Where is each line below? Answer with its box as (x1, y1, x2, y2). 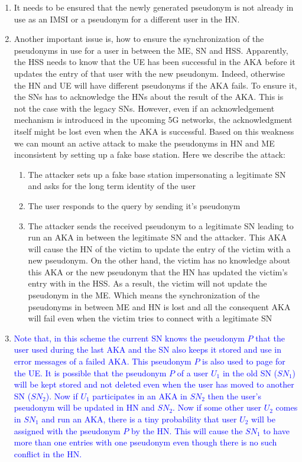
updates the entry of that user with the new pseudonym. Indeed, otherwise (14, 67, 285, 79)
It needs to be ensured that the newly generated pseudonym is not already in (14, 1, 294, 13)
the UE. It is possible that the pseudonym (14, 366, 167, 379)
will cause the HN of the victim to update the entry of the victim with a (28, 242, 291, 255)
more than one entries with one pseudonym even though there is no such (14, 436, 277, 448)
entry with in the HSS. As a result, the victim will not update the (28, 277, 267, 289)
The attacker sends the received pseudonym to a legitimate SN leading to (28, 219, 294, 232)
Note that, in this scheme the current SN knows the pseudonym (14, 331, 245, 344)
